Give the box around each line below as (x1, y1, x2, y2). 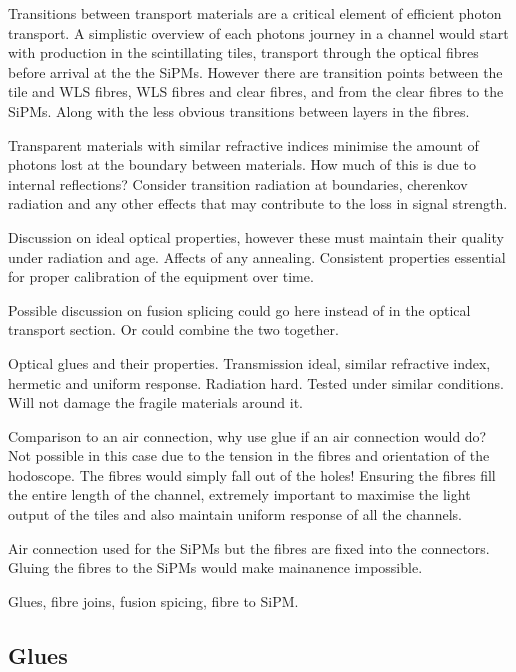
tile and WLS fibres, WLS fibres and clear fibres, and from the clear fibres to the (8, 81, 504, 102)
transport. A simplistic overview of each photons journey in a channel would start (8, 22, 509, 43)
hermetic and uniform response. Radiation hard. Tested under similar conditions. (8, 372, 504, 393)
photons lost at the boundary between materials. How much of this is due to (8, 154, 476, 175)
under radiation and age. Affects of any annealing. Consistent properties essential (8, 246, 506, 267)
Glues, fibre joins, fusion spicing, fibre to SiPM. (8, 590, 299, 611)
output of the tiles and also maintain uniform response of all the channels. (8, 504, 462, 525)
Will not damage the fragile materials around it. (8, 392, 303, 413)
